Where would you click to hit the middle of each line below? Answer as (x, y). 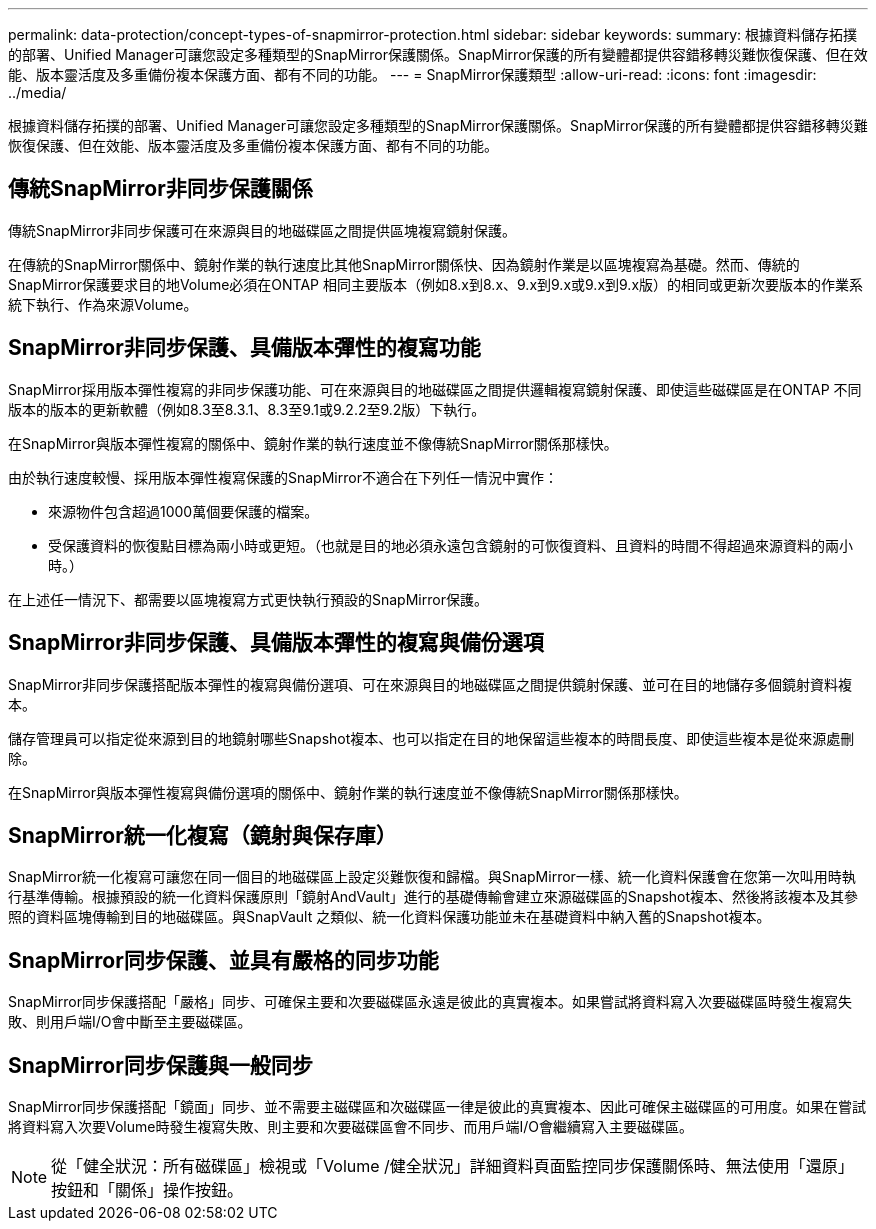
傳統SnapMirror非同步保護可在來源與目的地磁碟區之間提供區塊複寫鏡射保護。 (262, 230)
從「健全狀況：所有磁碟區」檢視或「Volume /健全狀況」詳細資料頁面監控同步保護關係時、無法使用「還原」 (452, 1166)
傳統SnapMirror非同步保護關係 (160, 189)
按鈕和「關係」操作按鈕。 (147, 1190)
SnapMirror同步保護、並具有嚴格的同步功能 (223, 960)
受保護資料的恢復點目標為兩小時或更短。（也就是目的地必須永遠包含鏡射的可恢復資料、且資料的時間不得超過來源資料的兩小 (450, 545)
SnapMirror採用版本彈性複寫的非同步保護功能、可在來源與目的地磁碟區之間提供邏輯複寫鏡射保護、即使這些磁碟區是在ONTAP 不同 (435, 389)
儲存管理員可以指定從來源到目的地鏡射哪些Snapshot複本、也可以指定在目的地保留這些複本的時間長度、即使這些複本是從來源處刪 (431, 738)
